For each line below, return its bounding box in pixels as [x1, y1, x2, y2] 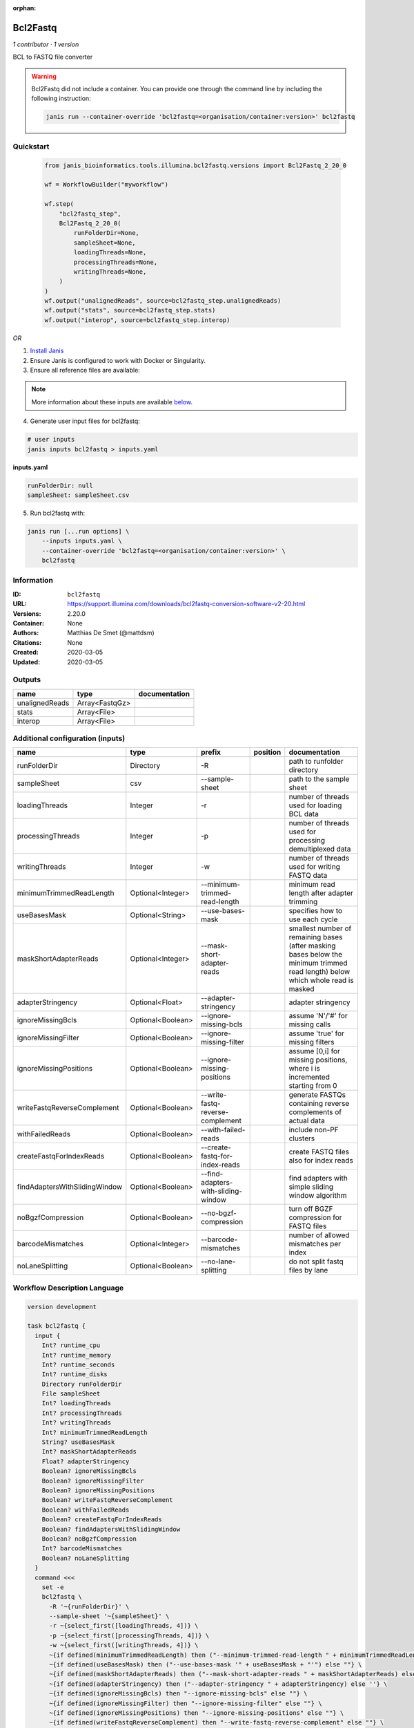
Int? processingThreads [41, 1409, 122, 1417]
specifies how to [288, 906, 343, 916]
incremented [288, 1072, 331, 1082]
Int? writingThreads [41, 1419, 112, 1427]
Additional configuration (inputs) [12, 733, 126, 743]
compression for [288, 1213, 342, 1223]
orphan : [12, 4, 37, 12]
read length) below [288, 967, 351, 977]
